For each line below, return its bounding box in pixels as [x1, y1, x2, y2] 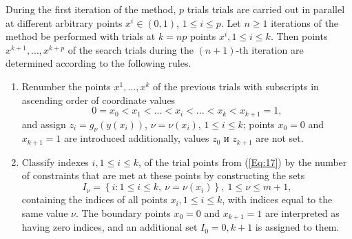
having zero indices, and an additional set [21, 220, 198, 234]
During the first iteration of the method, [6, 2, 176, 16]
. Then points [270, 29, 328, 43]
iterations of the [271, 15, 338, 30]
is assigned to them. [255, 220, 340, 234]
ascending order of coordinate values [21, 92, 176, 107]
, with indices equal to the [222, 192, 333, 207]
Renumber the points [21, 79, 111, 93]
